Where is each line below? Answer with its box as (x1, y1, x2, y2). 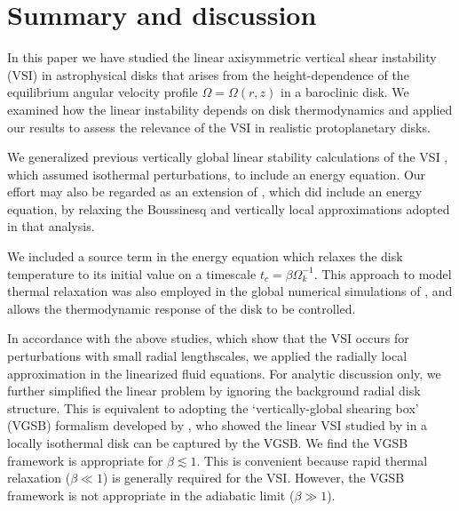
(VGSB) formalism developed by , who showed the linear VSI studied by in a (7, 416, 428, 435)
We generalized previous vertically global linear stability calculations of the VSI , (7, 148, 448, 166)
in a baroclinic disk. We (280, 83, 409, 101)
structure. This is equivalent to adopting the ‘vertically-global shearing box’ (7, 398, 419, 417)
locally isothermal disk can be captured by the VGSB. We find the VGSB (7, 434, 408, 451)
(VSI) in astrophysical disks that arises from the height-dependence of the (7, 65, 409, 84)
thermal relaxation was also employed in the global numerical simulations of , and (7, 282, 453, 300)
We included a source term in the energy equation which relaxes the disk (7, 247, 403, 266)
